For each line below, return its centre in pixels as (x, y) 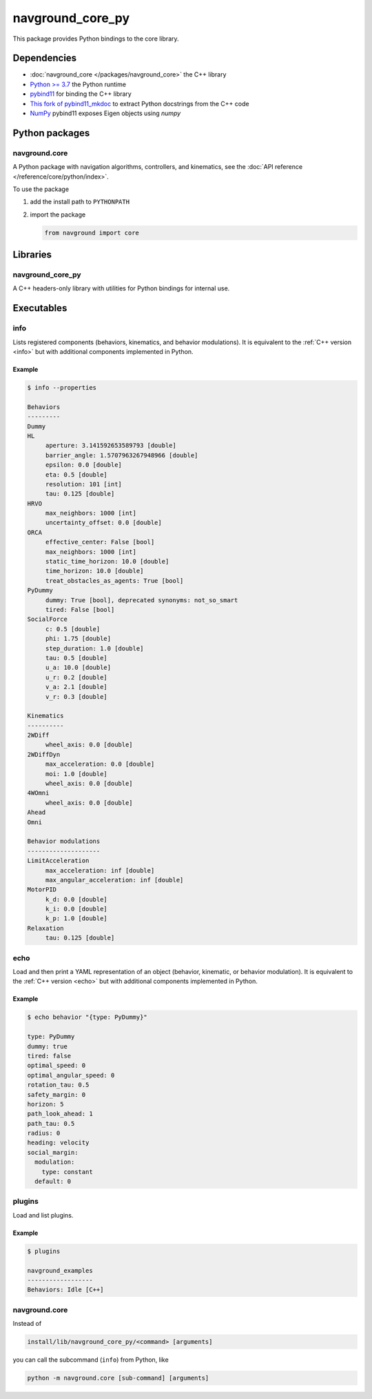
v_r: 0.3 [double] (76, 696)
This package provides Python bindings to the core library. (96, 39)
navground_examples (60, 1270)
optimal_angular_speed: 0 (71, 1075)
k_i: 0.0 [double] (76, 909)
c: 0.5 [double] (73, 629)
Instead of (27, 1324)
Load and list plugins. (43, 1215)
